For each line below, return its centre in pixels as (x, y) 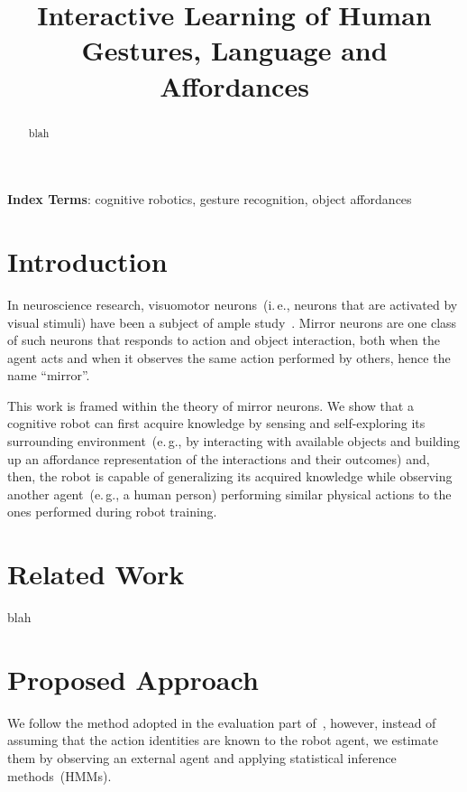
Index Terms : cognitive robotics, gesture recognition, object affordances (210, 199)
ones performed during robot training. (112, 512)
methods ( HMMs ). (60, 775)
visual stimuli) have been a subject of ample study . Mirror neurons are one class (232, 322)
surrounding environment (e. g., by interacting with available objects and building (234, 441)
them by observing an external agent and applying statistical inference (202, 758)
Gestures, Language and (234, 50)
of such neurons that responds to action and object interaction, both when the (224, 340)
